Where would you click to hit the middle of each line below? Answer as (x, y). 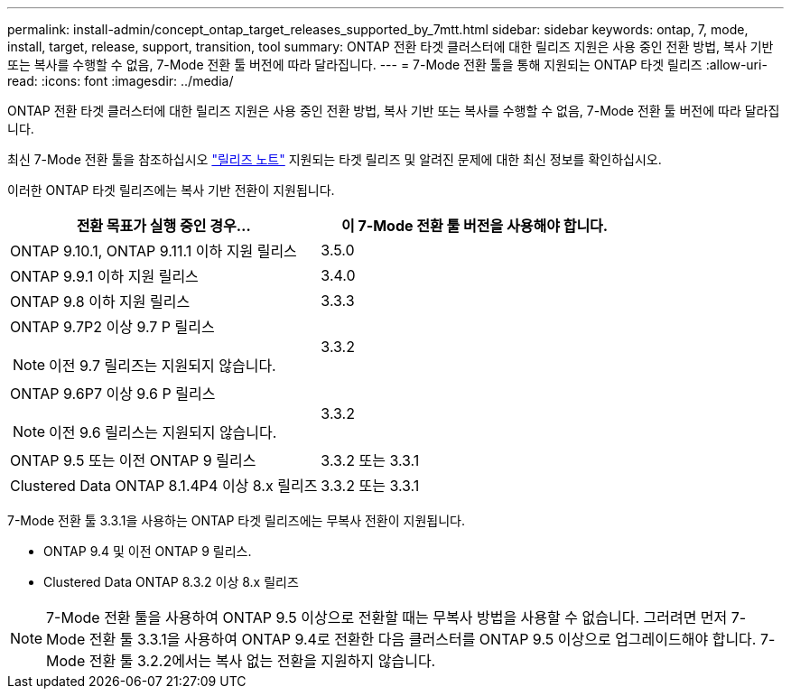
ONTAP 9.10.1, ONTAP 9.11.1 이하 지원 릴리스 (154, 251)
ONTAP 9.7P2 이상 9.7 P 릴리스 (112, 327)
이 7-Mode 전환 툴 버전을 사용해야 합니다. (475, 226)
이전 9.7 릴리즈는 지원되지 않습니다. (163, 366)
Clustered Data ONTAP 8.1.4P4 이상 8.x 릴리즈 (164, 486)
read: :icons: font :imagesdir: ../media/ (121, 81)
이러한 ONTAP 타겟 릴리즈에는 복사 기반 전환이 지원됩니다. (171, 190)
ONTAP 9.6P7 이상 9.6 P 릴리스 (113, 394)
